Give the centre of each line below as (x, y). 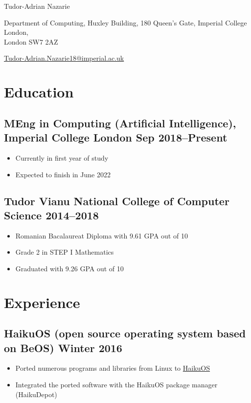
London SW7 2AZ (31, 41)
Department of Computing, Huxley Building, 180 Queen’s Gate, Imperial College (125, 22)
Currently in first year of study (62, 157)
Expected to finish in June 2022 (63, 174)
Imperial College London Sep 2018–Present (116, 137)
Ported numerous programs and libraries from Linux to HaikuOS (113, 368)
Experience (42, 302)
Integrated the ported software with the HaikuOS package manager (116, 385)
